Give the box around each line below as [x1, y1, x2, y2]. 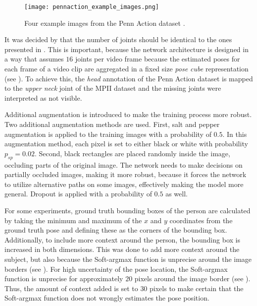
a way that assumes [4, 54, 64, 64]
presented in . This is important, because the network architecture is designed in [4, 44, 249, 54]
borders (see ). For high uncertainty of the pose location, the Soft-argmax [4, 263, 228, 274]
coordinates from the [169, 215, 233, 225]
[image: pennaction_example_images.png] [24, 3, 159, 10]
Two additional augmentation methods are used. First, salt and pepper [4, 119, 220, 129]
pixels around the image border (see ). [134, 273, 251, 284]
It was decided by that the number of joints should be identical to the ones [4, 34, 232, 45]
